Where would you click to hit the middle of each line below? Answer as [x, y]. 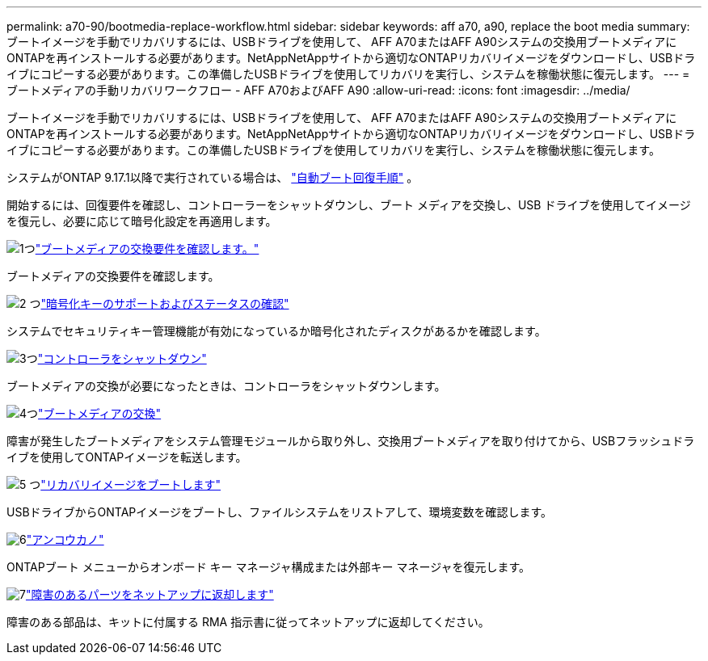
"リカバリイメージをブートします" [131, 484]
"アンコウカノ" [65, 539]
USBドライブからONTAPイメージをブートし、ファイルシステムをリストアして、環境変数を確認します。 [280, 512]
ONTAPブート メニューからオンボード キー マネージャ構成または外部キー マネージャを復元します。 [269, 567]
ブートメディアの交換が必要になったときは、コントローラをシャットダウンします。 [226, 386]
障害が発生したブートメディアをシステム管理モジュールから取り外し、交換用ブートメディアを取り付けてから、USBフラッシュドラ [351, 441]
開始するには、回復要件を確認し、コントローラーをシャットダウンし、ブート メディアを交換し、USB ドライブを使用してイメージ [349, 205]
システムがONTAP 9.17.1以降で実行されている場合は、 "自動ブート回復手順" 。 [213, 177]
